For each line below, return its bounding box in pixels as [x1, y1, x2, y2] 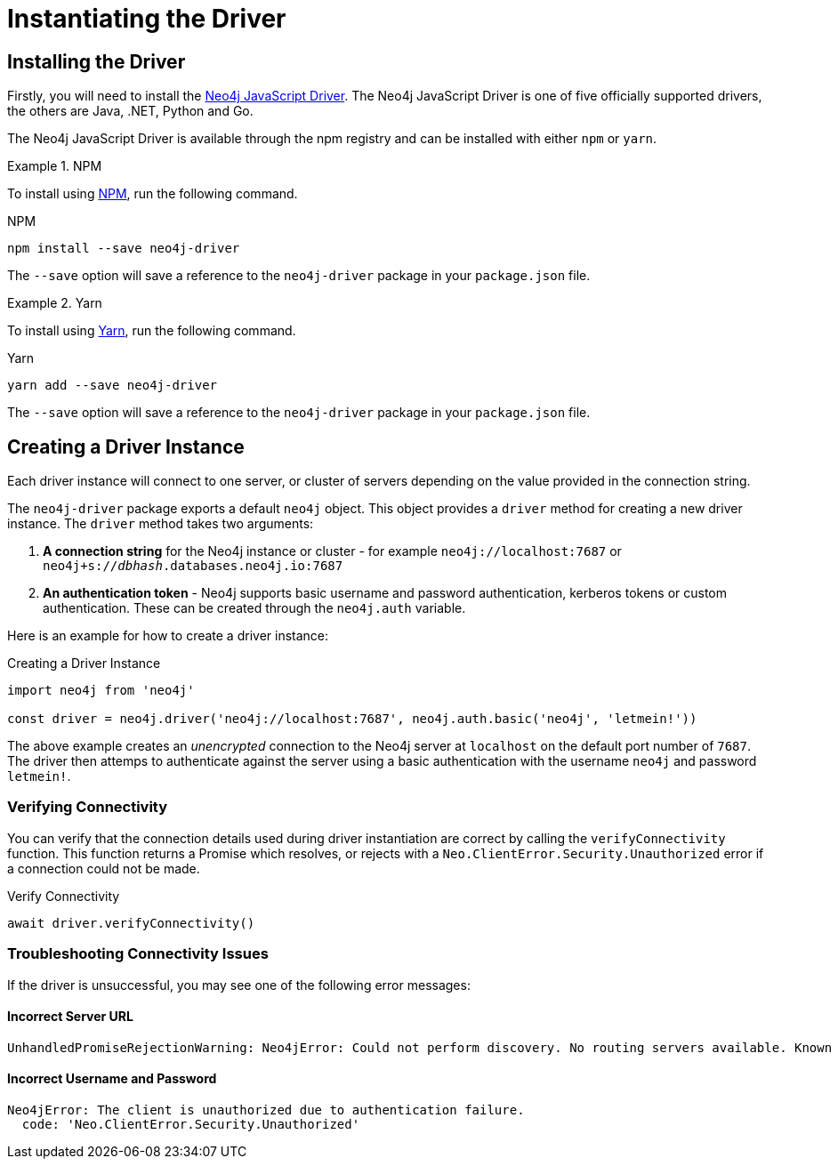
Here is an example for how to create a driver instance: [7, 628, 329, 644]
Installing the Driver [7, 50, 186, 73]
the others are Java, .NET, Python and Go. [7, 103, 254, 119]
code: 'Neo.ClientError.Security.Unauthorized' [21, 1116, 360, 1131]
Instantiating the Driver [7, 4, 286, 34]
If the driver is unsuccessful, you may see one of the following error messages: [7, 977, 471, 993]
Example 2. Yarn [7, 295, 102, 311]
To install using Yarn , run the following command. [7, 323, 296, 339]
